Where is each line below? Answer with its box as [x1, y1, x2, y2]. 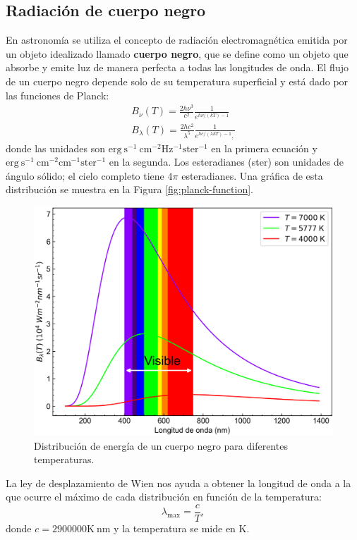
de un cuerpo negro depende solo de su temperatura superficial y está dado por [6, 73, 349, 88]
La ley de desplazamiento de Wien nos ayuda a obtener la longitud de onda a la [6, 475, 351, 490]
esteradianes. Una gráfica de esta [181, 168, 323, 183]
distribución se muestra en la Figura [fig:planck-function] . [6, 182, 254, 197]
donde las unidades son [6, 140, 106, 155]
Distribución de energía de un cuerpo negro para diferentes [34, 438, 288, 453]
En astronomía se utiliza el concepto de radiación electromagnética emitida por [6, 32, 348, 47]
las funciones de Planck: [6, 87, 109, 102]
